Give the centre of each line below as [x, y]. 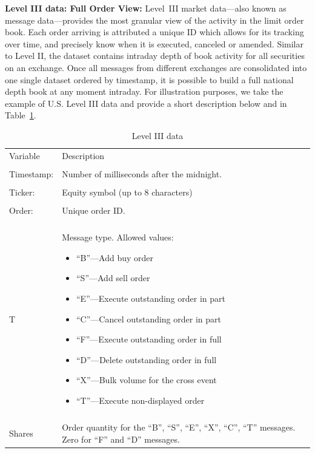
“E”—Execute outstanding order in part [151, 298]
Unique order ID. [94, 210]
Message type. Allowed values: [118, 237]
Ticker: [22, 192]
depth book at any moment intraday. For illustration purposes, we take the [144, 91]
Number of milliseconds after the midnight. [142, 173]
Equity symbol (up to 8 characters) [127, 192]
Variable [25, 155]
